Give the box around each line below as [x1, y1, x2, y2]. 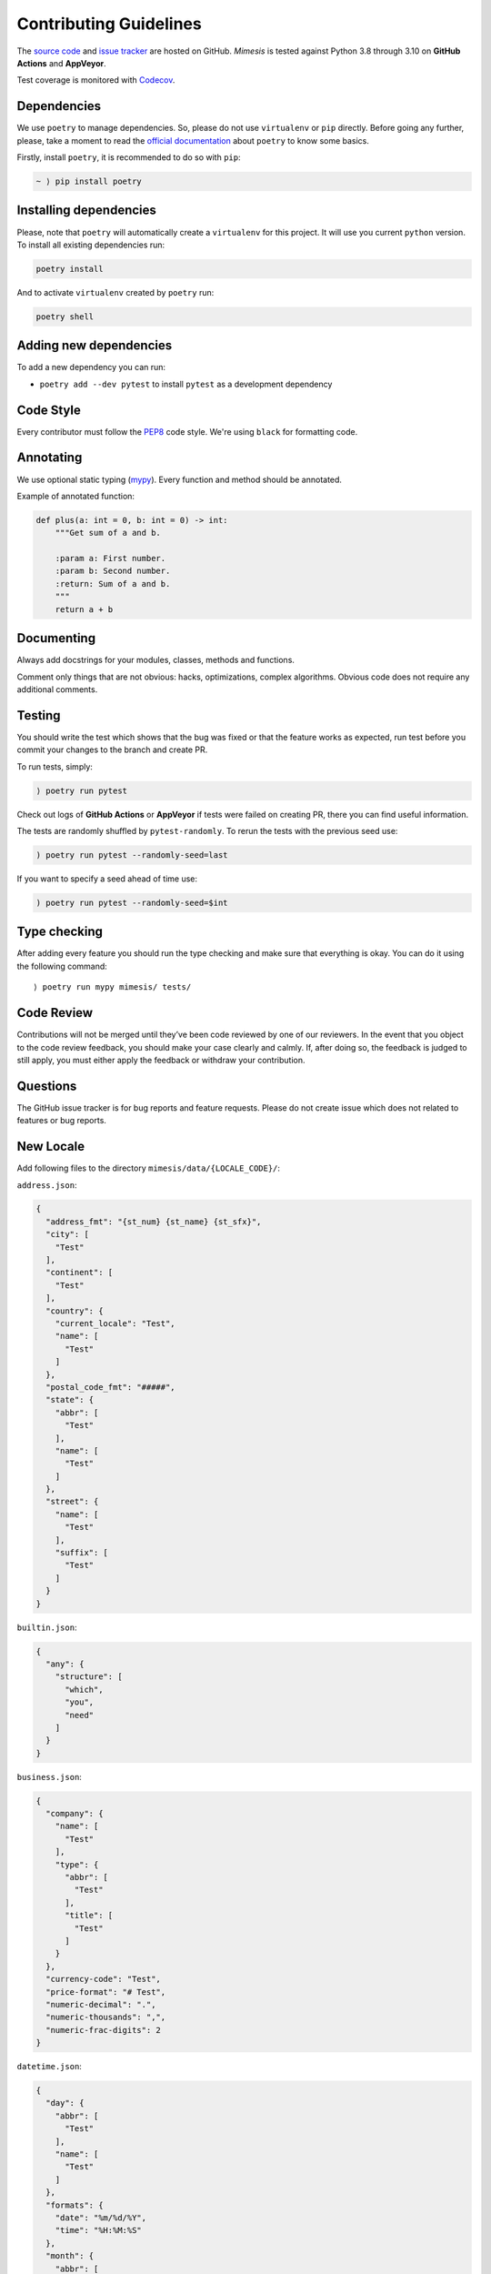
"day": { [45, 2098, 85, 2108]
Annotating [16, 450, 83, 466]
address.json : [16, 1179, 77, 1191]
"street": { [45, 1496, 99, 1507]
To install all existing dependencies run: [16, 239, 165, 250]
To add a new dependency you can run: [16, 362, 166, 373]
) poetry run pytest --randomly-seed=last [35, 850, 228, 860]
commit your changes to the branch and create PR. [16, 744, 208, 755]
